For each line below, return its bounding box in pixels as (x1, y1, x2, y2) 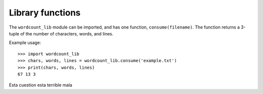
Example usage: (9, 40, 41, 46)
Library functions (9, 7, 81, 18)
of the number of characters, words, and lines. (20, 31, 114, 36)
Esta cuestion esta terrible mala (9, 82, 73, 88)
